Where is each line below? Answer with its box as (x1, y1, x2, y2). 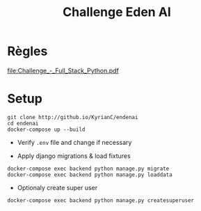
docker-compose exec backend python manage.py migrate (7, 165, 170, 172)
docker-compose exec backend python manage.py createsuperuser (7, 196, 195, 204)
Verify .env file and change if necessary (17, 138, 132, 146)
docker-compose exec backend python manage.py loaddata (7, 171, 172, 178)
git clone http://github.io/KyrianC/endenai (7, 114, 138, 120)
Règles (7, 43, 48, 59)
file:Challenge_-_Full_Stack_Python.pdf (7, 66, 120, 75)
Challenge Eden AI (62, 4, 172, 20)
